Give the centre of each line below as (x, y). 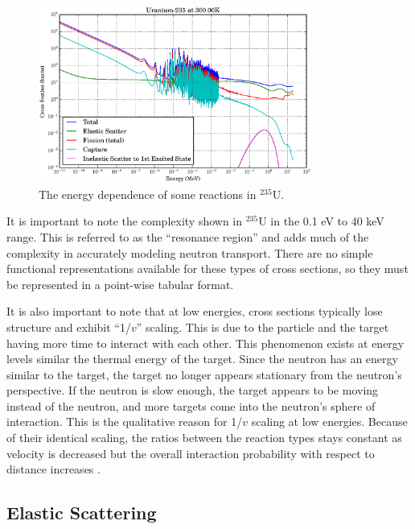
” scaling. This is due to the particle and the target (263, 326)
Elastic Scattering (82, 512)
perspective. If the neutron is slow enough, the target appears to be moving (193, 390)
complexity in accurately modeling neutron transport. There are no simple (190, 252)
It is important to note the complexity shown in (125, 221)
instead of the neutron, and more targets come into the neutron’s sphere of (191, 405)
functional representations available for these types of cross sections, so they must (207, 269)
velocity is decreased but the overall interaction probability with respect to (191, 453)
